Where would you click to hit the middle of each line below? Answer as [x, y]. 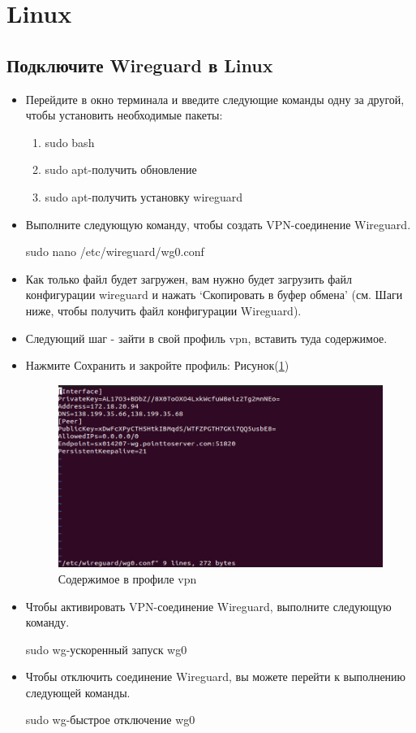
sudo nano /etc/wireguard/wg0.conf [115, 252]
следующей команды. [78, 692]
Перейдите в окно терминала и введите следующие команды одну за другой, [215, 99]
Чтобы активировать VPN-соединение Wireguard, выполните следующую [208, 606]
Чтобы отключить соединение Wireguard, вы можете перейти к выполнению [216, 677]
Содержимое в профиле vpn [127, 578]
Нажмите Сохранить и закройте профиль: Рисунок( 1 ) [157, 365]
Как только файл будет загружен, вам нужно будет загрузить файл [189, 278]
